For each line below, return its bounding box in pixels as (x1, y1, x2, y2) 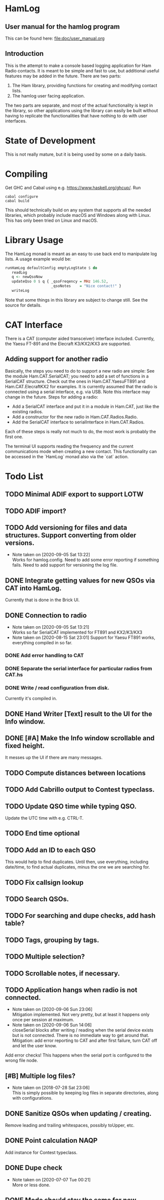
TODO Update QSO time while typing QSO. (5, 802, 137, 810)
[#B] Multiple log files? (5, 1072, 76, 1080)
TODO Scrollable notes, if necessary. (5, 969, 120, 977)
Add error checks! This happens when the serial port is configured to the (5, 1052, 152, 1058)
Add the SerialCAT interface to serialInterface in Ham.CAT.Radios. (12, 419, 145, 425)
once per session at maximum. (12, 1017, 74, 1023)
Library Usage (5, 235, 64, 245)
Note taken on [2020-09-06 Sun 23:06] (12, 1007, 93, 1012)
